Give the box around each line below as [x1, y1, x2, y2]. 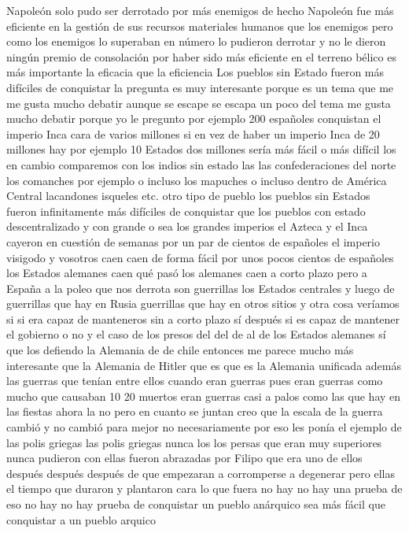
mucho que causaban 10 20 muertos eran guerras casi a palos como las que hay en [6, 387, 401, 404]
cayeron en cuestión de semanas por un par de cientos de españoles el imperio [6, 233, 381, 250]
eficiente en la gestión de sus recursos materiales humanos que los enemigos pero [6, 17, 393, 34]
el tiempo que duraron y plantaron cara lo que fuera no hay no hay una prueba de [6, 480, 403, 497]
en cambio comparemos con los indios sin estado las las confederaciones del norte [6, 156, 396, 172]
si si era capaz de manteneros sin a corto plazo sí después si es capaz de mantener [6, 310, 400, 327]
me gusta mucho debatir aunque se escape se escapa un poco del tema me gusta [6, 94, 391, 111]
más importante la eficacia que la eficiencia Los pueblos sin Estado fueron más [6, 64, 385, 80]
